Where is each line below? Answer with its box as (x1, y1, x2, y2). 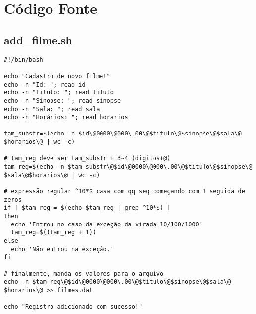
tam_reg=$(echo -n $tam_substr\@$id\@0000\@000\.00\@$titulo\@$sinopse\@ (4, 163, 253, 171)
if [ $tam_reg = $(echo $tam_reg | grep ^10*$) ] (4, 204, 171, 212)
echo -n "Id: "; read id (4, 81, 86, 88)
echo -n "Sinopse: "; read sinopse (4, 97, 121, 104)
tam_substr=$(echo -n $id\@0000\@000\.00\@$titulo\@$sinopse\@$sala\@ (4, 130, 242, 137)
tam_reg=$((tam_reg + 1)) (11, 229, 97, 236)
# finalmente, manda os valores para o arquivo (4, 270, 164, 277)
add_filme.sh (4, 32, 72, 47)
